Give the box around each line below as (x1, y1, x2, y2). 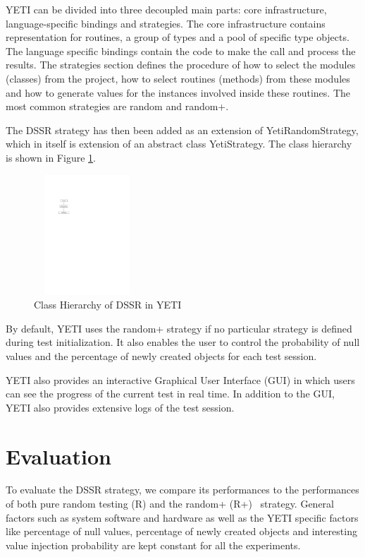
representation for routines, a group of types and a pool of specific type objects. (6, 30, 349, 44)
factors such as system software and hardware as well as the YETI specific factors (6, 510, 359, 525)
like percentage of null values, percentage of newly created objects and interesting (6, 524, 357, 539)
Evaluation (6, 441, 111, 470)
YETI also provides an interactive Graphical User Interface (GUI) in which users (6, 372, 355, 387)
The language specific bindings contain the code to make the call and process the (6, 43, 356, 58)
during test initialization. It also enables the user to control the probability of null (6, 335, 360, 349)
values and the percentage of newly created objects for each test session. (6, 348, 317, 363)
